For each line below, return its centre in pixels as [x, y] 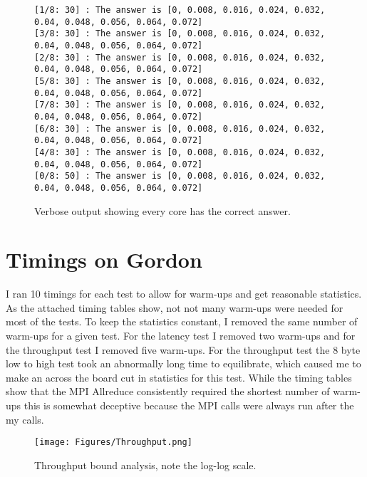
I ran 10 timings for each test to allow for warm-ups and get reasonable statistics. [184, 294]
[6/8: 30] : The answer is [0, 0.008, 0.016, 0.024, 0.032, [180, 129]
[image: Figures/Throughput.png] [113, 442]
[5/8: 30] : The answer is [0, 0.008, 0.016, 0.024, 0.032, [180, 81]
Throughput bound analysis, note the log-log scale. [145, 465]
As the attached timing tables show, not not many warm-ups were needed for [175, 307]
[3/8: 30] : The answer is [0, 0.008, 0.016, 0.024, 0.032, [180, 34]
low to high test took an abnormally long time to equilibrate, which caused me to [183, 363]
